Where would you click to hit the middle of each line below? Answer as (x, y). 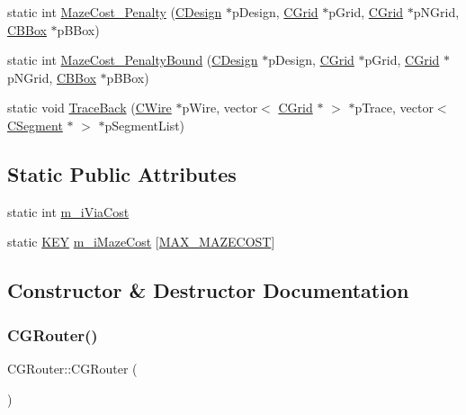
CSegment (35, 125)
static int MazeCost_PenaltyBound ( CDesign (133, 60)
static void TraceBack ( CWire (90, 108)
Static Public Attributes (122, 173)
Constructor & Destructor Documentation (208, 290)
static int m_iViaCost (68, 211)
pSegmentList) (145, 125)
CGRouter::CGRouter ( (72, 368)
